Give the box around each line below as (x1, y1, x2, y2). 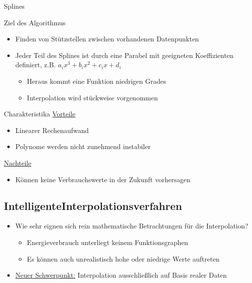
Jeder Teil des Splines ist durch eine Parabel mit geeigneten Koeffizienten (15, 50, 234, 60)
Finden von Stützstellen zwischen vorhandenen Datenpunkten (15, 34, 199, 44)
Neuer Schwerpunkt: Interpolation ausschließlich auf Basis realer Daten (15, 270, 227, 280)
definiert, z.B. (15, 59, 56, 70)
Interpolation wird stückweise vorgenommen (27, 92, 158, 102)
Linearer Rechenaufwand (15, 125, 89, 135)
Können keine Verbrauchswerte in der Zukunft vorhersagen (15, 174, 190, 184)
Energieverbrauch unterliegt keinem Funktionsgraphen (27, 237, 188, 247)
